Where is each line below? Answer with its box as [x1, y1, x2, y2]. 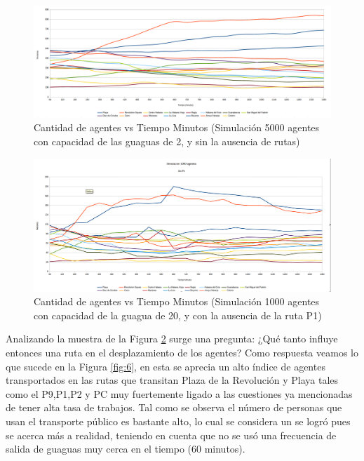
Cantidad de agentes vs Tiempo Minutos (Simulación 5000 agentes [34, 120, 320, 135]
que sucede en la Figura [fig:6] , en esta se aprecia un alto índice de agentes [6, 359, 325, 373]
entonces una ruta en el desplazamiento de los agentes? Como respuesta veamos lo [6, 345, 358, 360]
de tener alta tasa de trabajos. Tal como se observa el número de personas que [6, 400, 342, 415]
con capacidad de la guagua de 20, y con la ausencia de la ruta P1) [34, 307, 322, 322]
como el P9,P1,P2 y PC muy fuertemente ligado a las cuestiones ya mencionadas [6, 386, 353, 401]
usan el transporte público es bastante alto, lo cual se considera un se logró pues [6, 414, 351, 428]
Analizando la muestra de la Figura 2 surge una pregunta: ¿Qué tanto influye [6, 331, 338, 346]
